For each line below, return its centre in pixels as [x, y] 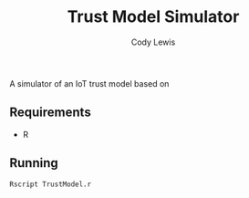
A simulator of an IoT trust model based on [89, 83]
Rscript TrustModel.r [51, 184]
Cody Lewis [153, 42]
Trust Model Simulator [153, 17]
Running [34, 163]
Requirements [50, 113]
